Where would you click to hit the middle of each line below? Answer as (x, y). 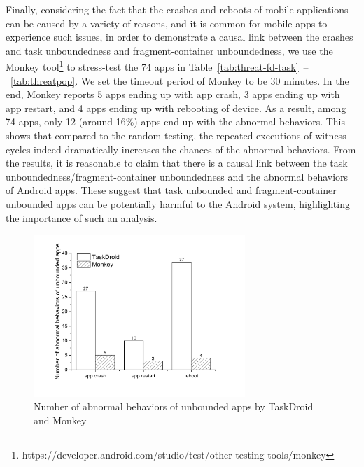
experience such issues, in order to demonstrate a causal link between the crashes (180, 37)
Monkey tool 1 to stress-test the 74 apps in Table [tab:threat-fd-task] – (157, 66)
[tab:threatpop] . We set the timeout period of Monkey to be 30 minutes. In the (180, 80)
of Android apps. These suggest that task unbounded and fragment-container (171, 190)
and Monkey (60, 420)
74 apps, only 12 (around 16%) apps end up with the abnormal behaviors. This (176, 121)
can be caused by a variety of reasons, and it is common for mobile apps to (167, 23)
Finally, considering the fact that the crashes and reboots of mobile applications (177, 9)
